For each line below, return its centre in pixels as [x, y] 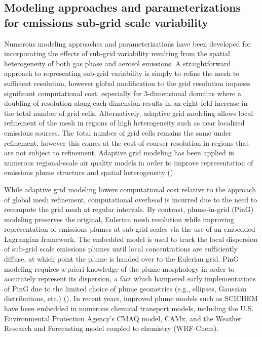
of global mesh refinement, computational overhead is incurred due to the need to [131, 199]
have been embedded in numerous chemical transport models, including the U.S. [129, 308]
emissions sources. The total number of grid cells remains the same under [118, 132]
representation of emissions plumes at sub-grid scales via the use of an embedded [130, 229]
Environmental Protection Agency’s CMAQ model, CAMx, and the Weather [123, 318]
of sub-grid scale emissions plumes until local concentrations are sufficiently [121, 249]
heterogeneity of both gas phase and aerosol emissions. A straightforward [118, 63]
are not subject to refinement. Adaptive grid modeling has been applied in [119, 153]
